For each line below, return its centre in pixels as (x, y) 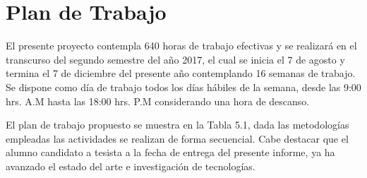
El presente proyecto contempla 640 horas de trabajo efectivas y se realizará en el (181, 46)
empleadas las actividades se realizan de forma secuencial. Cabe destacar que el (177, 138)
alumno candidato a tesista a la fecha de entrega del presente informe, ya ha (170, 152)
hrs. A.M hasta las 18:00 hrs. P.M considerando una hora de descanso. (158, 101)
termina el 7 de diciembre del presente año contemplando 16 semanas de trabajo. (181, 73)
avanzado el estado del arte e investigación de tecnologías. (131, 166)
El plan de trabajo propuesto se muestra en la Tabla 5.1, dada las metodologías (178, 125)
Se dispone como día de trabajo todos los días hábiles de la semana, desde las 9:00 (183, 87)
